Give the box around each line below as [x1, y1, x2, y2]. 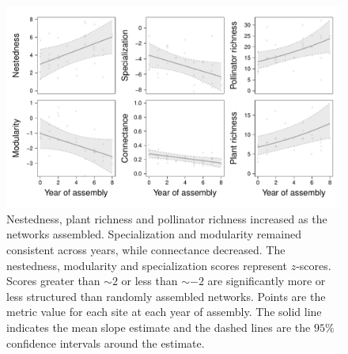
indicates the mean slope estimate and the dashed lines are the [6, 318, 311, 335]
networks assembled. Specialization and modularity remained [6, 226, 301, 242]
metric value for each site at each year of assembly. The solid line [6, 303, 322, 320]
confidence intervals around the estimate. [6, 334, 205, 351]
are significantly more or [207, 272, 326, 289]
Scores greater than [6, 272, 100, 289]
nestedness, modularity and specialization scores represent [6, 257, 287, 273]
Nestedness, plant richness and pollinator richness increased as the [6, 210, 327, 226]
